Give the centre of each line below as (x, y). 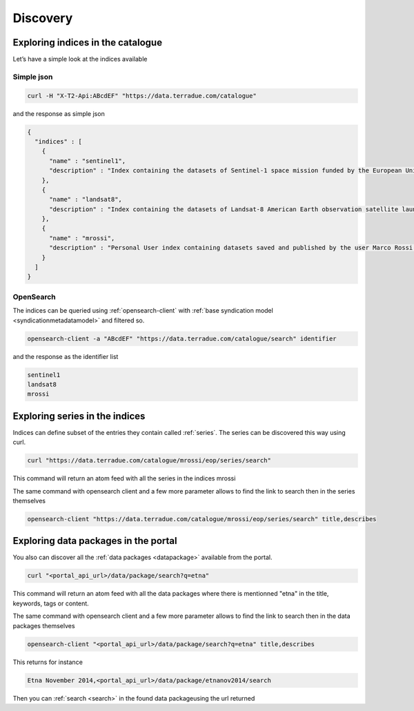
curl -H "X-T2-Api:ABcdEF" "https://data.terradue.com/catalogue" (142, 96)
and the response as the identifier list (66, 356)
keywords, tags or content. (51, 603)
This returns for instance (48, 662)
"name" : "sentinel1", (88, 161)
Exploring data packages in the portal (95, 541)
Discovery (43, 18)
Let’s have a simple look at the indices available (80, 59)
